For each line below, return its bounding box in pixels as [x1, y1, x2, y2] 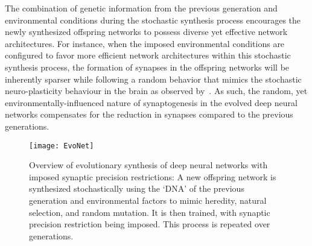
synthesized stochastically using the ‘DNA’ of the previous [29, 182, 244, 195]
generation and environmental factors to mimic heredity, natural [29, 194, 267, 206]
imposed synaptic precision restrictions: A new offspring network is [29, 170, 276, 183]
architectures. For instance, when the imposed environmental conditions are [5, 37, 285, 49]
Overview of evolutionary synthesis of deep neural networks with [29, 159, 268, 171]
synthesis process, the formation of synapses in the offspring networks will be [5, 60, 290, 73]
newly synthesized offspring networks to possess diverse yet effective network [5, 25, 288, 38]
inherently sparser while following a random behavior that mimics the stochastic [5, 72, 302, 85]
